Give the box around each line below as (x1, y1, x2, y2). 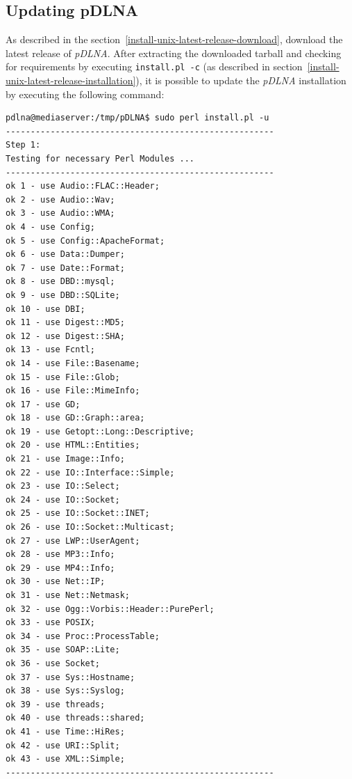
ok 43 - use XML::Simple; (6, 754, 125, 764)
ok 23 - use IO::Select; (6, 481, 120, 491)
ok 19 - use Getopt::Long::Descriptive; (6, 426, 195, 436)
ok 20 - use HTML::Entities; (6, 440, 140, 450)
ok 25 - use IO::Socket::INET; (6, 508, 150, 519)
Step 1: (6, 140, 41, 150)
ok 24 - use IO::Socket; (6, 494, 120, 505)
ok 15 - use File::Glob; (6, 372, 120, 382)
